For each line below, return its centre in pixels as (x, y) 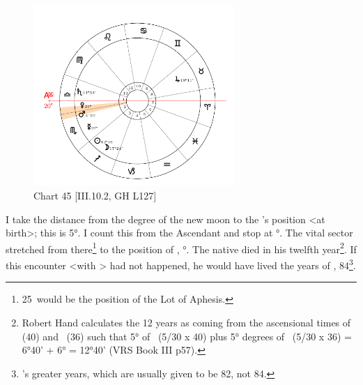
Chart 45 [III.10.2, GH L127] (95, 196)
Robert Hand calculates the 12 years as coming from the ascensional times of (186, 322)
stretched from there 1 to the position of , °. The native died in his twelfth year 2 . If (181, 248)
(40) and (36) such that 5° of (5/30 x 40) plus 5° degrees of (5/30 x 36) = (187, 336)
